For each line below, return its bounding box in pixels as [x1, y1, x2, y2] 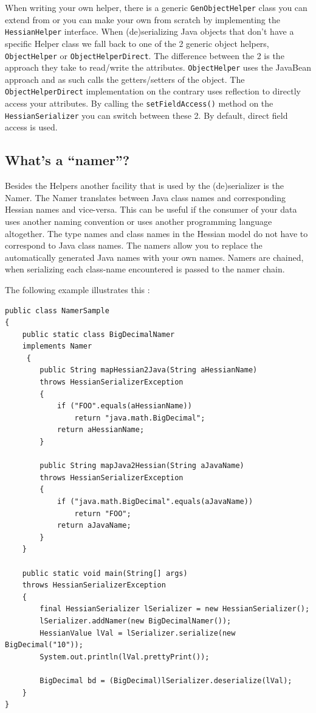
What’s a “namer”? [5, 151, 130, 169]
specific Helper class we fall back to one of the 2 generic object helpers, [5, 37, 269, 49]
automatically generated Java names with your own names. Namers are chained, [5, 250, 304, 263]
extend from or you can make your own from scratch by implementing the [5, 13, 280, 26]
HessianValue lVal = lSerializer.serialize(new [39, 628, 236, 637]
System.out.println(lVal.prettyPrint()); [39, 652, 210, 661]
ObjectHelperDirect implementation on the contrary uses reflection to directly [5, 85, 301, 98]
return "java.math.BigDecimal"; [74, 413, 205, 422]
